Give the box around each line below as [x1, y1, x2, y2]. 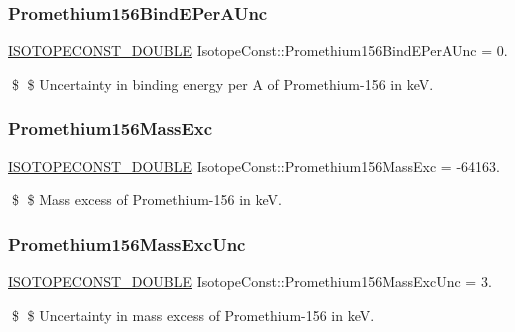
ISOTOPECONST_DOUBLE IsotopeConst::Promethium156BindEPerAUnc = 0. [8, 40, 508, 61]
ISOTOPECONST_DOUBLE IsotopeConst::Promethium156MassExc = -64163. [8, 155, 500, 176]
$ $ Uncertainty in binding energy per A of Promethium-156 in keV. [11, 73, 434, 94]
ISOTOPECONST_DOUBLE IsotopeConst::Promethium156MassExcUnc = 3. [8, 271, 492, 292]
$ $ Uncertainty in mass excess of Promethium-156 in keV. [11, 304, 375, 325]
